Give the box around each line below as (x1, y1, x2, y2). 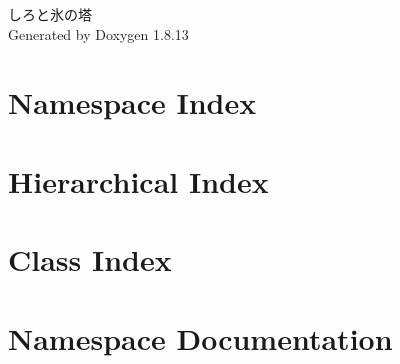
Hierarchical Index (8, 160, 269, 201)
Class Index (8, 239, 172, 280)
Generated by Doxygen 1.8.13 (8, 23, 189, 44)
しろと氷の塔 (8, 4, 92, 24)
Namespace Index (8, 82, 257, 123)
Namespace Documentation (8, 317, 393, 358)
